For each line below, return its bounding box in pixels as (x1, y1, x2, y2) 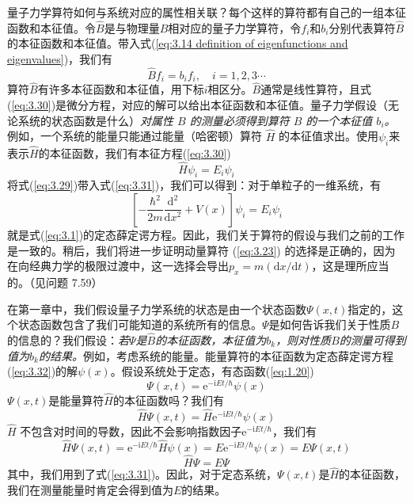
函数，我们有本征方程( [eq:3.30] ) (71, 144, 231, 161)
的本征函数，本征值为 (155, 331, 267, 348)
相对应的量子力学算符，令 (168, 19, 302, 36)
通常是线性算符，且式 (260, 81, 372, 97)
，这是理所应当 (311, 257, 389, 274)
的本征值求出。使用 (278, 128, 378, 144)
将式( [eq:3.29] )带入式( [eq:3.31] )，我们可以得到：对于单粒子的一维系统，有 (7, 177, 382, 193)
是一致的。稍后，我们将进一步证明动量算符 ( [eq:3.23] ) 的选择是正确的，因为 (7, 242, 396, 258)
